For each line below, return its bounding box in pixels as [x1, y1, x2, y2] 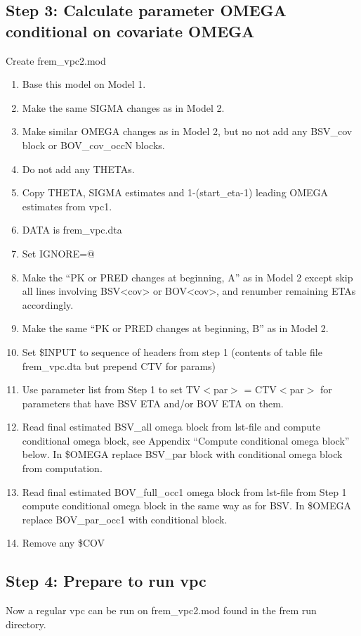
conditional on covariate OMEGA [6, 20, 255, 42]
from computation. [22, 461, 103, 476]
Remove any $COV [22, 535, 105, 550]
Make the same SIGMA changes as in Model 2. [22, 100, 225, 115]
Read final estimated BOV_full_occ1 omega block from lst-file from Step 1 [22, 484, 347, 499]
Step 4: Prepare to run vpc [6, 570, 206, 592]
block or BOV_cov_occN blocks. [22, 137, 165, 152]
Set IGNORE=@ [22, 246, 95, 260]
